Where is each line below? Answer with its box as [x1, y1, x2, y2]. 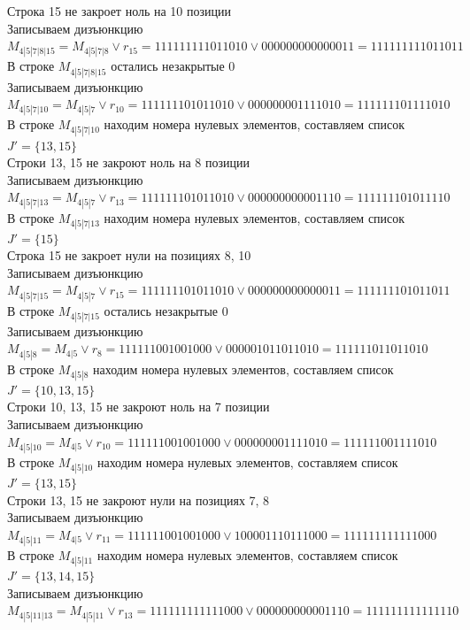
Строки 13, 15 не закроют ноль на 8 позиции [7, 153, 250, 172]
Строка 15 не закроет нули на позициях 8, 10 [7, 246, 251, 265]
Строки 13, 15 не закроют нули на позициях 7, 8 [7, 490, 270, 509]
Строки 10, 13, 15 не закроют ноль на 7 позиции [7, 397, 270, 416]
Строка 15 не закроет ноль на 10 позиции [7, 2, 232, 19]
